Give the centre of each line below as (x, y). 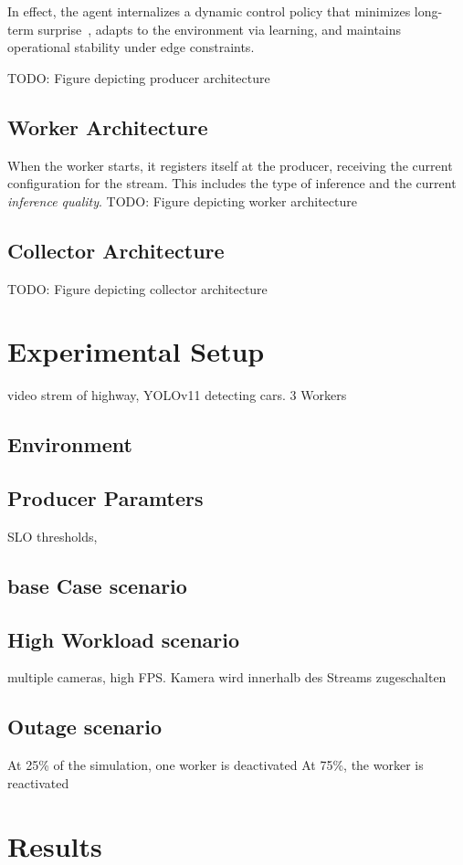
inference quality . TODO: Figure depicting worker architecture (182, 200)
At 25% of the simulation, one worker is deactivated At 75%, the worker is (216, 765)
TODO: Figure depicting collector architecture (137, 288)
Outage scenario (85, 727)
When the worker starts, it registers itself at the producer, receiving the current (230, 165)
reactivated (38, 782)
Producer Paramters (105, 498)
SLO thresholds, (53, 536)
